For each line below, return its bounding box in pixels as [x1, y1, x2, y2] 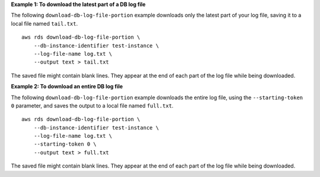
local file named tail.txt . [11, 20, 78, 27]
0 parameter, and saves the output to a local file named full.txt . [11, 102, 174, 109]
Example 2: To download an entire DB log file [11, 83, 123, 90]
